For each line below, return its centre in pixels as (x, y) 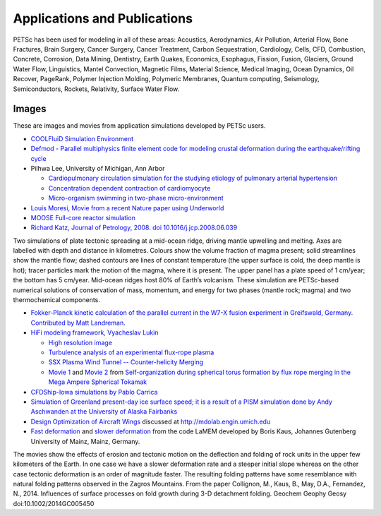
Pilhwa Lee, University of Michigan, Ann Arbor (98, 168)
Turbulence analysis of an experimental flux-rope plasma (131, 352)
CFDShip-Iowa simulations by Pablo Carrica (94, 392)
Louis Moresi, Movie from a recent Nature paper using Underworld (127, 208)
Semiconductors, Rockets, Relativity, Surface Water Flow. (96, 89)
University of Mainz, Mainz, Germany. (85, 441)
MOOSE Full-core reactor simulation (83, 217)
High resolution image (80, 342)
